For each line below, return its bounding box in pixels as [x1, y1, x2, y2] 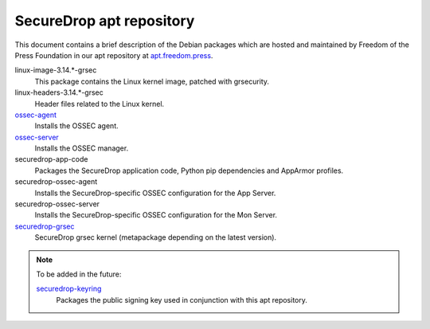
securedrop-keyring [36, 284, 102, 294]
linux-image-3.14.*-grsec [14, 65, 97, 75]
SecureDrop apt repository [14, 12, 195, 29]
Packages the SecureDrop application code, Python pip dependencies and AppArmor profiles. [34, 166, 344, 175]
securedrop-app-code [14, 155, 88, 164]
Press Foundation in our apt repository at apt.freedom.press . [14, 50, 213, 60]
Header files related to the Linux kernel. [34, 99, 165, 108]
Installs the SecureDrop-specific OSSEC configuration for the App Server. [34, 188, 276, 198]
